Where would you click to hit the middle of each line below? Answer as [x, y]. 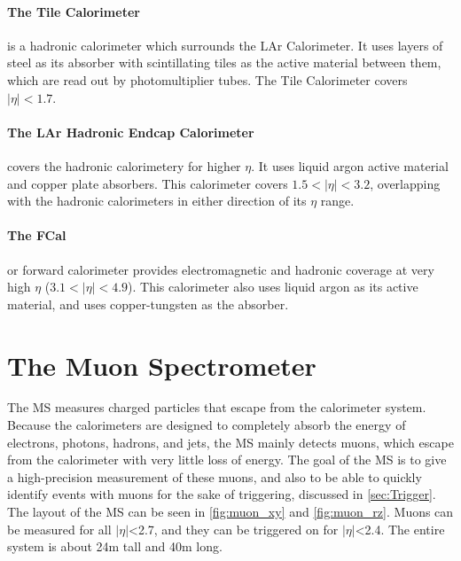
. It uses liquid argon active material [350, 165]
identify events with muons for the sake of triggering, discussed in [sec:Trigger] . [222, 494]
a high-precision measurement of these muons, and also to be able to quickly [215, 476]
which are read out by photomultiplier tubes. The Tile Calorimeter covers [207, 79]
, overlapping [405, 183]
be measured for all [59, 529]
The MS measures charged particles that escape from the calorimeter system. [217, 407]
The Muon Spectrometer [162, 365]
